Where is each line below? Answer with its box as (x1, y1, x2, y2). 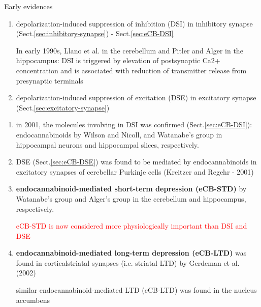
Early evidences (4, 1, 53, 11)
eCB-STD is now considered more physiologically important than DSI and (16, 220, 247, 231)
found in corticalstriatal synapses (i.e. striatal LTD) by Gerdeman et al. (16, 257, 240, 268)
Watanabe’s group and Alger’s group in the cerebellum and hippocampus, (16, 193, 246, 204)
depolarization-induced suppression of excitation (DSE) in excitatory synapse (16, 92, 256, 103)
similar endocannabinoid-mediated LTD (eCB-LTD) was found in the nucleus (16, 285, 257, 295)
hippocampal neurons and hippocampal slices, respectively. (16, 139, 199, 150)
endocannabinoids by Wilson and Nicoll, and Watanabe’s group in (16, 129, 222, 139)
